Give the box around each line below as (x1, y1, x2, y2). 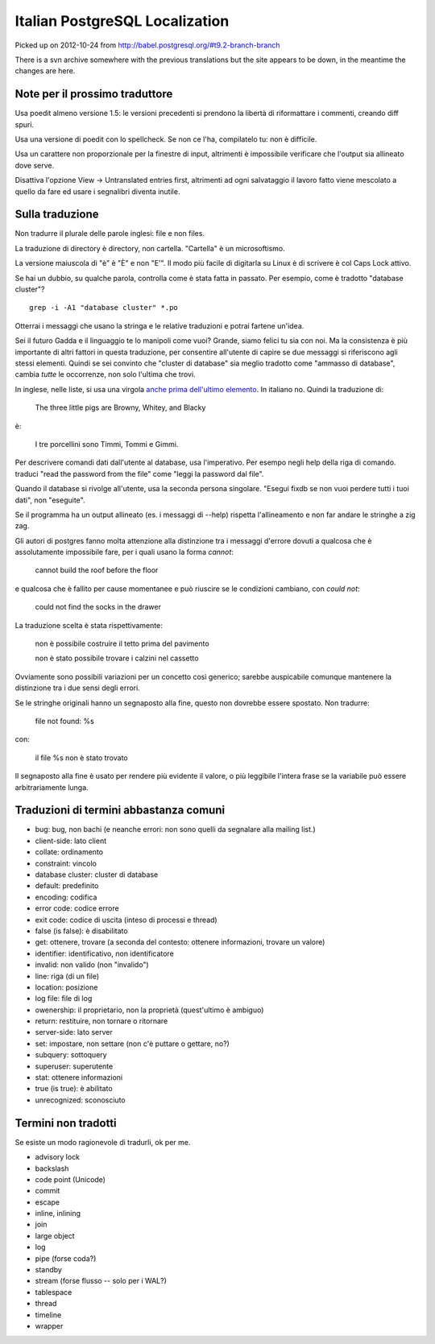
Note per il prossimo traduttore (14, 87, 173, 101)
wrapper (35, 1321, 64, 1330)
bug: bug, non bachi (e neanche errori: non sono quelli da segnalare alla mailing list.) (35, 825, 316, 834)
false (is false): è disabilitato (35, 926, 128, 936)
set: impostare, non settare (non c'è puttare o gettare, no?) (35, 1039, 230, 1048)
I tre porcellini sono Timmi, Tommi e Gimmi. (35, 439, 179, 449)
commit (35, 1186, 60, 1196)
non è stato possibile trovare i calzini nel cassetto (35, 653, 199, 664)
